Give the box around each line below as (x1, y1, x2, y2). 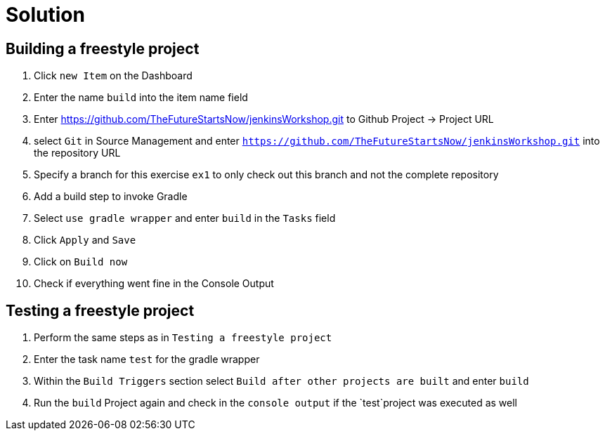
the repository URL (34, 147, 121, 159)
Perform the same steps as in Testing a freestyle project (34, 331, 332, 344)
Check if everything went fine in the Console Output (34, 277, 274, 290)
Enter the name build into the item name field (34, 91, 248, 104)
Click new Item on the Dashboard (34, 70, 193, 82)
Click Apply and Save (34, 234, 136, 246)
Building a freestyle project (6, 39, 200, 58)
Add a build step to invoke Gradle (34, 190, 188, 203)
